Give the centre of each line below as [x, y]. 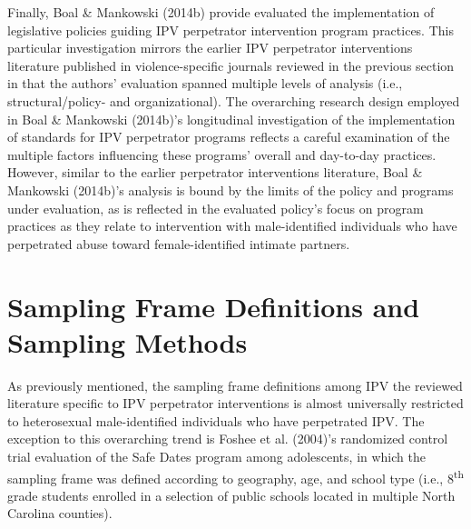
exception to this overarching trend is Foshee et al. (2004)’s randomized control [228, 439]
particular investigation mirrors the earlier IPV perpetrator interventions [210, 48]
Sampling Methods [128, 341]
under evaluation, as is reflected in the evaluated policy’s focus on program [216, 208]
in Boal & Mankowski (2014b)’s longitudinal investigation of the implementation [231, 119]
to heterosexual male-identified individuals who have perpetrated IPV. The [216, 420]
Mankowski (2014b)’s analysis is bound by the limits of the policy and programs [231, 190]
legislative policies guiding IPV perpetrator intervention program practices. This [231, 30]
